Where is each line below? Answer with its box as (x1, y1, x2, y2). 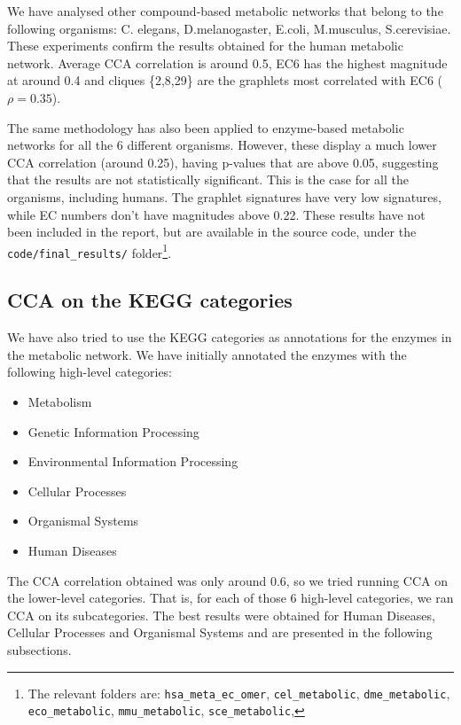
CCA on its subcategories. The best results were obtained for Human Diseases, (7, 605, 435, 624)
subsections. (7, 640, 72, 659)
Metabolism (27, 393, 92, 411)
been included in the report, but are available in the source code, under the (7, 222, 417, 241)
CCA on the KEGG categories (7, 286, 293, 314)
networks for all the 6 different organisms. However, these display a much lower (7, 136, 437, 154)
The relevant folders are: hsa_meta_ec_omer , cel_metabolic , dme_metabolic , (27, 683, 450, 702)
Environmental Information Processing (27, 452, 238, 471)
